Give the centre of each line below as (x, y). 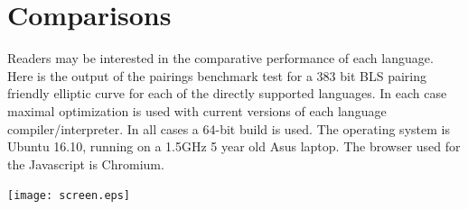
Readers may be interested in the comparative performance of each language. (220, 58)
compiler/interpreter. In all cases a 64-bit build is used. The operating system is (229, 128)
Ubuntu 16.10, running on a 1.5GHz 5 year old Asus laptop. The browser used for (234, 146)
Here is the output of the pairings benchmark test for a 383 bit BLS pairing (217, 75)
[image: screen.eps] (69, 196)
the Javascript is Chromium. (86, 164)
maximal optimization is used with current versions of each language (197, 110)
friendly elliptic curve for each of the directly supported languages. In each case (227, 93)
